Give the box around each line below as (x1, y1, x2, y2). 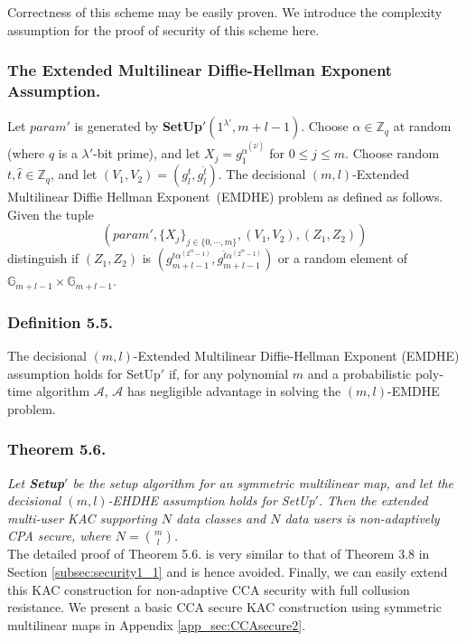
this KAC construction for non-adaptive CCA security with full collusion (7, 580, 410, 599)
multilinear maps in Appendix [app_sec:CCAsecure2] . (7, 615, 306, 634)
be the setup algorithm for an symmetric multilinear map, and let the (72, 473, 454, 492)
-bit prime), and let (93, 144, 200, 163)
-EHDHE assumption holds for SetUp (107, 491, 315, 510)
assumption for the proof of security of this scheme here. (7, 20, 320, 39)
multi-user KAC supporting (7, 508, 157, 527)
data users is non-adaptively (284, 508, 440, 527)
